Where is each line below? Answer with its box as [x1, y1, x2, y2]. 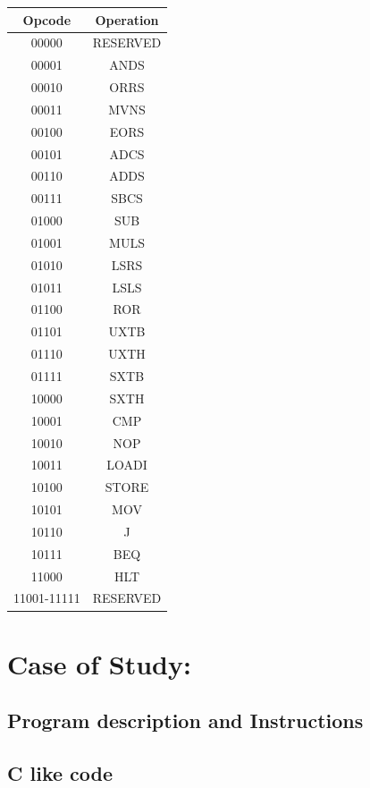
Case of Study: [7, 645, 191, 682]
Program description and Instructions [7, 707, 364, 734]
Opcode [22, 10, 71, 29]
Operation [95, 10, 159, 29]
